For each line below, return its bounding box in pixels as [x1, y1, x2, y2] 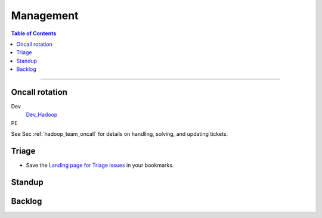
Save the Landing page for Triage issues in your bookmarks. [26, 161, 174, 169]
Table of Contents [11, 30, 57, 37]
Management [11, 9, 79, 22]
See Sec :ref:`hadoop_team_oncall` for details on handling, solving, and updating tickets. [11, 130, 228, 138]
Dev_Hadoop [26, 111, 58, 119]
